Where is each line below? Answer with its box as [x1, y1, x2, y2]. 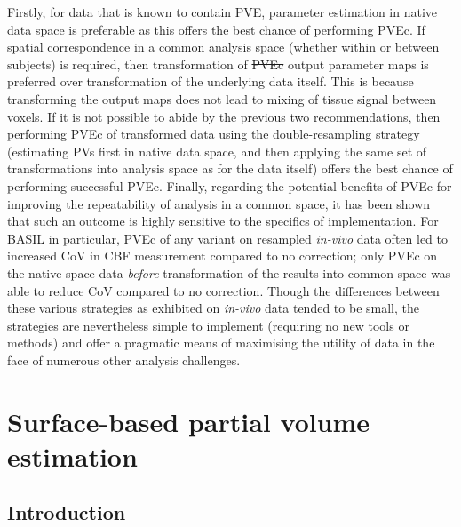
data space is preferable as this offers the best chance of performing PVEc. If [7, 20, 425, 38]
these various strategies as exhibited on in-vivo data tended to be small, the [7, 299, 419, 317]
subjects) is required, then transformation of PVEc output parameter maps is [7, 54, 429, 73]
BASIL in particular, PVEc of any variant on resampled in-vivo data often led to [7, 228, 449, 247]
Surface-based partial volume [7, 403, 370, 439]
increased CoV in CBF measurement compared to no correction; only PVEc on [7, 246, 438, 265]
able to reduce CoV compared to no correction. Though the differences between [7, 281, 440, 299]
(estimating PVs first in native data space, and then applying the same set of [7, 141, 427, 160]
